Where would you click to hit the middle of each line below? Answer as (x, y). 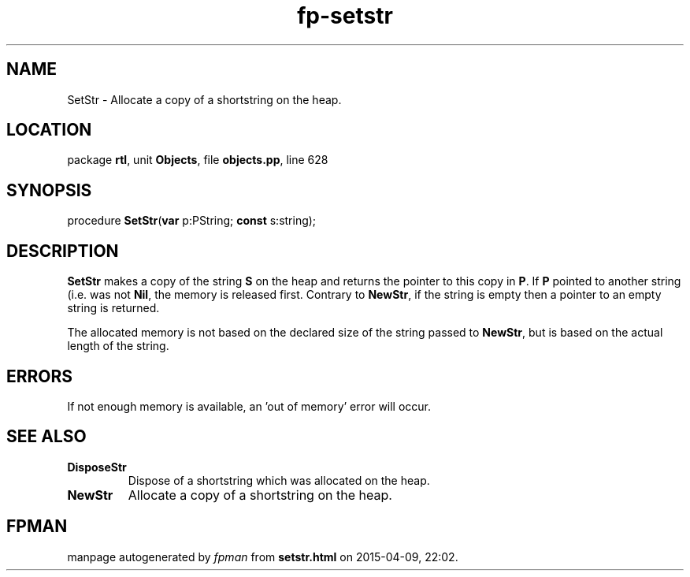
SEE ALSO (46, 437)
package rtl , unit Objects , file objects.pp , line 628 (198, 160)
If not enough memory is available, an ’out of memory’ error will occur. (249, 406)
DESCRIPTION (63, 251)
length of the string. (118, 346)
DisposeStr (97, 467)
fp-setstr (345, 16)
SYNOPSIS (49, 190)
